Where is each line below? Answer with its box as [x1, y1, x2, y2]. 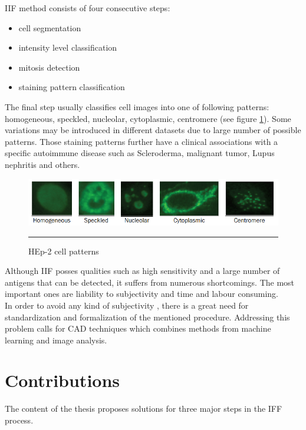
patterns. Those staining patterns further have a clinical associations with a [5, 135, 278, 147]
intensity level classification [18, 41, 117, 54]
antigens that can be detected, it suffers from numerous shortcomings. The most [5, 276, 295, 288]
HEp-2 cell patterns [28, 244, 99, 257]
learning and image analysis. [5, 333, 107, 346]
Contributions [5, 368, 120, 392]
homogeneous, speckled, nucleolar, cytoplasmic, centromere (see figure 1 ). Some [5, 112, 291, 124]
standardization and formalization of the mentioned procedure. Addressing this [5, 310, 290, 323]
